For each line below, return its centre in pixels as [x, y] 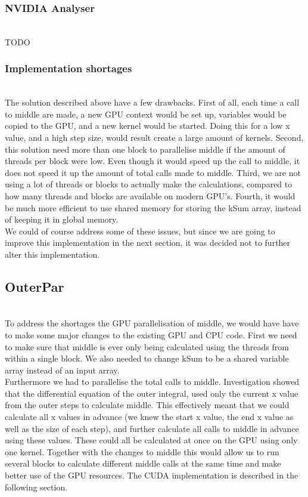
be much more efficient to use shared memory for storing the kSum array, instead [153, 207]
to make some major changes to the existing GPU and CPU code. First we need [151, 334]
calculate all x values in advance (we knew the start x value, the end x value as [149, 417]
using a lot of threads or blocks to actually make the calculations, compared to [149, 184]
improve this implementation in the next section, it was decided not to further [148, 243]
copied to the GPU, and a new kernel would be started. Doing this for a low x [147, 126]
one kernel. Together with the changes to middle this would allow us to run [142, 451]
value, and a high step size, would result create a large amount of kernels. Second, [154, 137]
